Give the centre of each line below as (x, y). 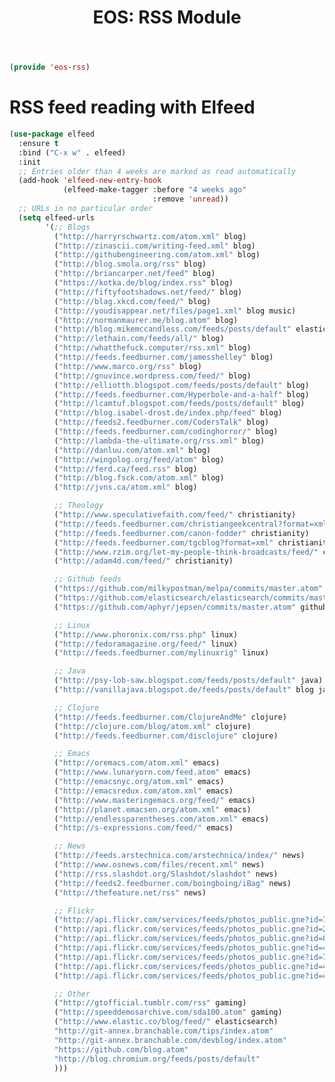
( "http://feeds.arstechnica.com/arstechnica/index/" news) (179, 856)
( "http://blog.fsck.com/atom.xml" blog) (139, 478)
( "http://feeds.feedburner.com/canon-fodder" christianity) (181, 533)
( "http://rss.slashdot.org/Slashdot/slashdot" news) (166, 874)
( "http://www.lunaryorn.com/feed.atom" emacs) (152, 772)
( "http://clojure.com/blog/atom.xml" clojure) (152, 726)
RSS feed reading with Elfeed (132, 107)
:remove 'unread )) (190, 199)
